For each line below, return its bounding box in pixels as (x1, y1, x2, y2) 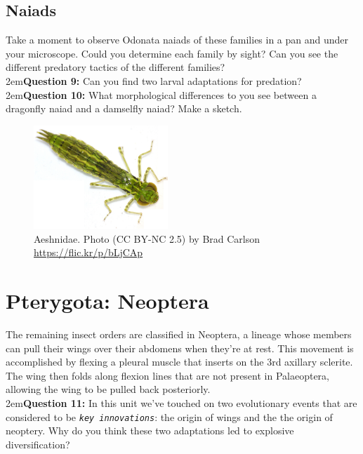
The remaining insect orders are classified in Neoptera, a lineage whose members (6, 327, 352, 342)
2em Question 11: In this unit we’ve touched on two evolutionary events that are (6, 396, 357, 410)
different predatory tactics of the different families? (6, 60, 225, 74)
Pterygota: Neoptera (6, 286, 209, 315)
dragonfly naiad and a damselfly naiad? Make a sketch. (6, 101, 242, 116)
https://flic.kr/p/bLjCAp (34, 245, 143, 260)
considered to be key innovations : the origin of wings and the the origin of (6, 409, 333, 424)
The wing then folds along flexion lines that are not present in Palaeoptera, (6, 368, 330, 382)
